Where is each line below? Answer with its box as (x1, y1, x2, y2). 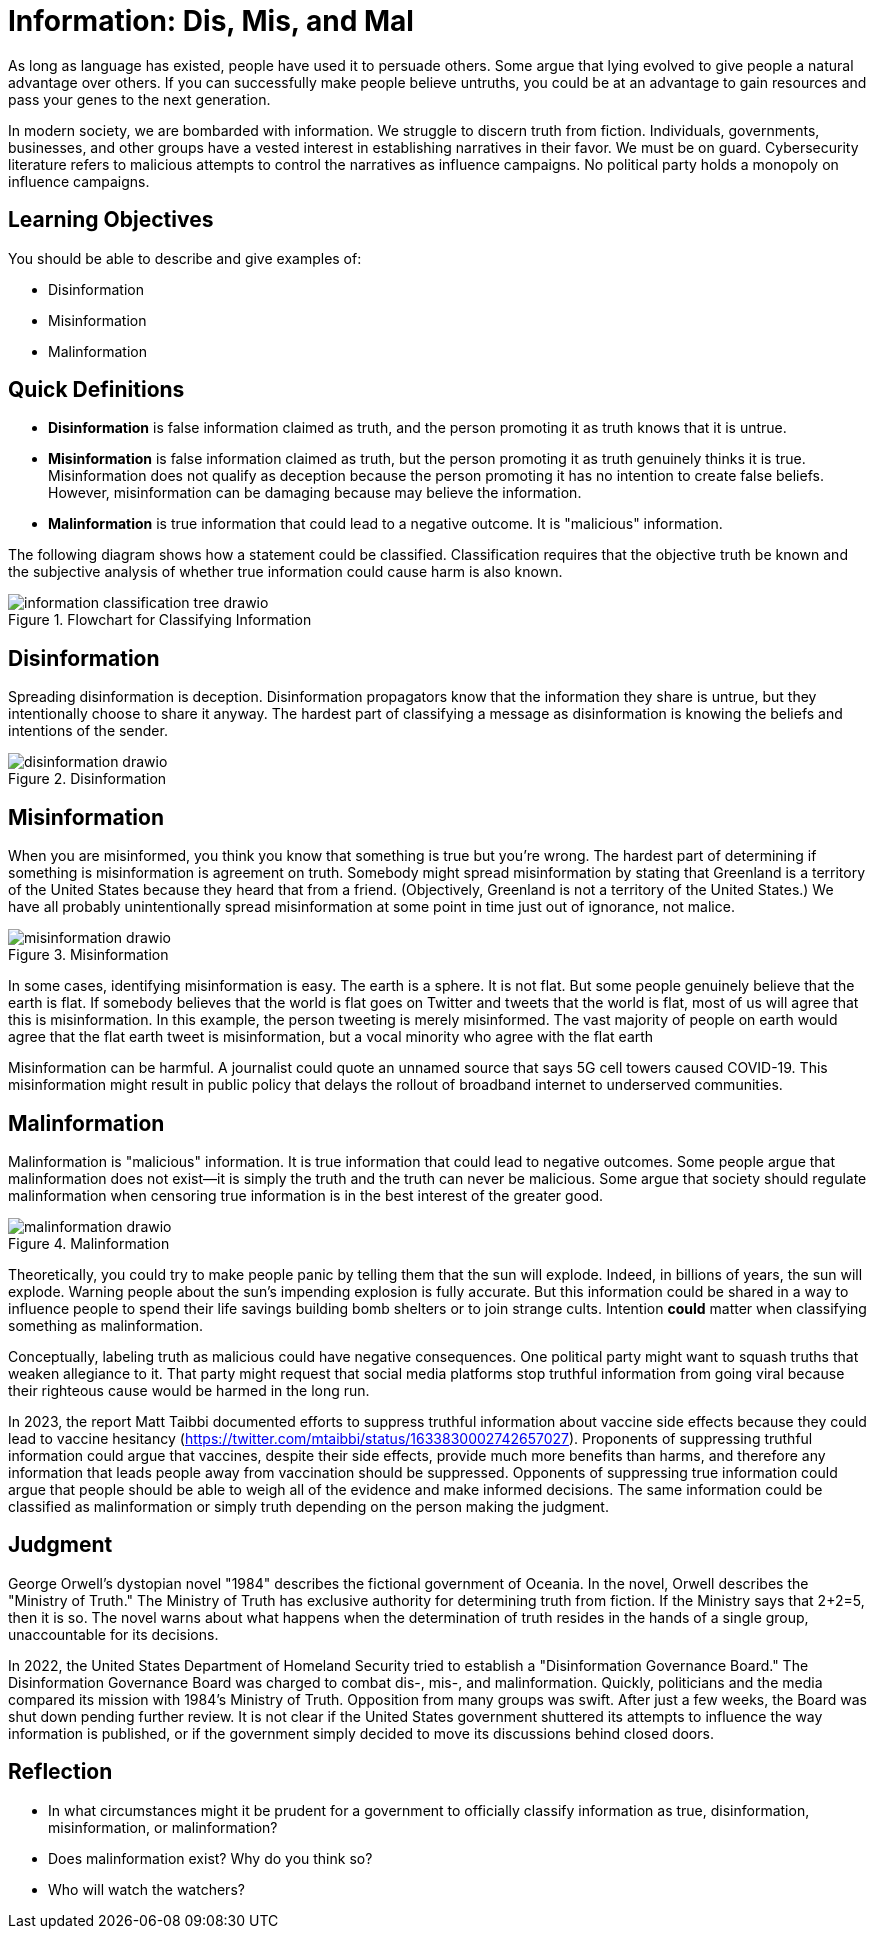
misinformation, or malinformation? (48, 1818, 278, 1836)
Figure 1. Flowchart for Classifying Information (8, 611, 312, 629)
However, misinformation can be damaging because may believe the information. (48, 484, 582, 502)
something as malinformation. (8, 1316, 204, 1334)
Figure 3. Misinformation (8, 946, 169, 964)
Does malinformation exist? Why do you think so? (48, 1849, 373, 1867)
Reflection (8, 1759, 113, 1785)
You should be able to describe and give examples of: (8, 249, 362, 267)
